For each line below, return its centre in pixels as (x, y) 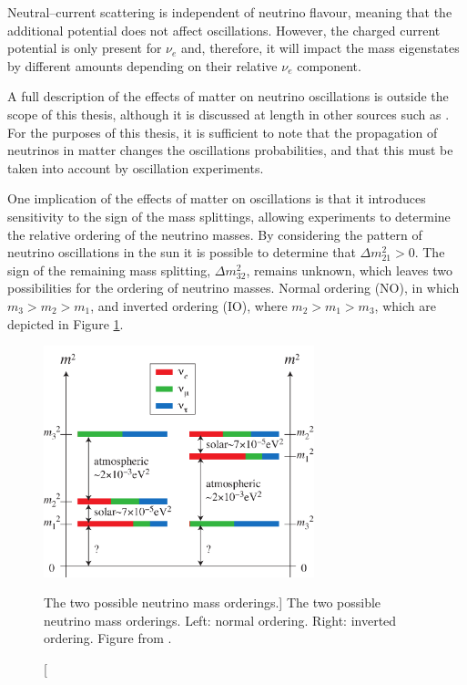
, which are (405, 305)
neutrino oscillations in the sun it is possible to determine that (182, 252)
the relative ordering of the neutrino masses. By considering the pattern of (215, 234)
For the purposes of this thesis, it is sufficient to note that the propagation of (223, 132)
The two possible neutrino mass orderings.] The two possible (213, 602)
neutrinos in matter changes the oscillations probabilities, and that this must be (230, 150)
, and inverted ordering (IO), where (189, 305)
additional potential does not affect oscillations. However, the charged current (224, 30)
